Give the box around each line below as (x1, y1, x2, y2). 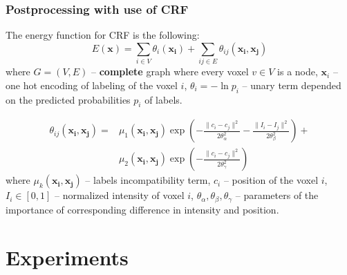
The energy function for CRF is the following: (6, 28, 200, 42)
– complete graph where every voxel (91, 64, 249, 79)
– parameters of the (235, 188, 319, 202)
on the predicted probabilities (6, 92, 131, 106)
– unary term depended (242, 77, 341, 92)
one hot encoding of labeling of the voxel (6, 77, 178, 92)
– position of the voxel (223, 173, 319, 187)
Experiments (6, 243, 129, 271)
